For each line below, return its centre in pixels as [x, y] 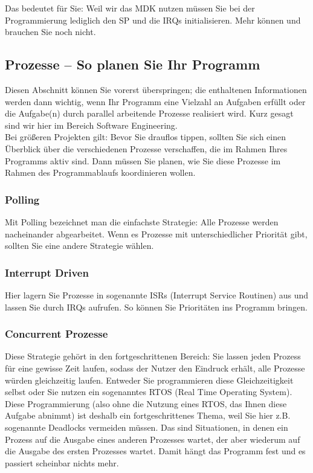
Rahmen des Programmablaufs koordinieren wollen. [100, 172]
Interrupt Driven [47, 272]
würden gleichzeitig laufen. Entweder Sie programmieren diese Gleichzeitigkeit [149, 380]
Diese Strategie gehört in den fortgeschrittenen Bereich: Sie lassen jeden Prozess [153, 356]
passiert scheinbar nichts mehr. [62, 462]
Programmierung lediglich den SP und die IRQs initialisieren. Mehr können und [153, 20]
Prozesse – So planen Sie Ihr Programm [133, 64]
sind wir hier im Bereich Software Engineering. [91, 125]
